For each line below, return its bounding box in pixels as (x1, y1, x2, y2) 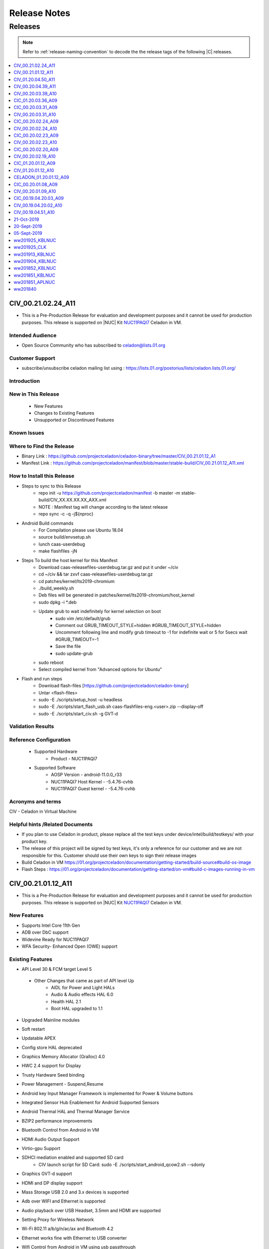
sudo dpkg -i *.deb (38, 599, 77, 605)
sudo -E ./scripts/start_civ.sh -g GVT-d (38, 710, 118, 716)
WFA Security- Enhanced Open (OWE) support (21, 943, 118, 949)
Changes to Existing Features (34, 410, 95, 416)
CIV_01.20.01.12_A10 (13, 167, 54, 173)
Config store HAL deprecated (21, 1044, 82, 1050)
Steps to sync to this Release (21, 483, 82, 489)
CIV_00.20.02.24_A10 (13, 125, 57, 131)
